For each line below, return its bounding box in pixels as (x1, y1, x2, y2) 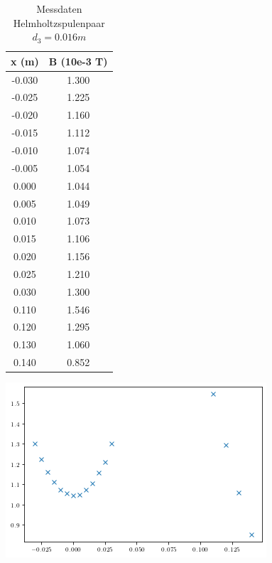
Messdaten (36, 1, 82, 16)
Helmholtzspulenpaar (13, 15, 105, 30)
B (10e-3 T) (48, 53, 108, 68)
